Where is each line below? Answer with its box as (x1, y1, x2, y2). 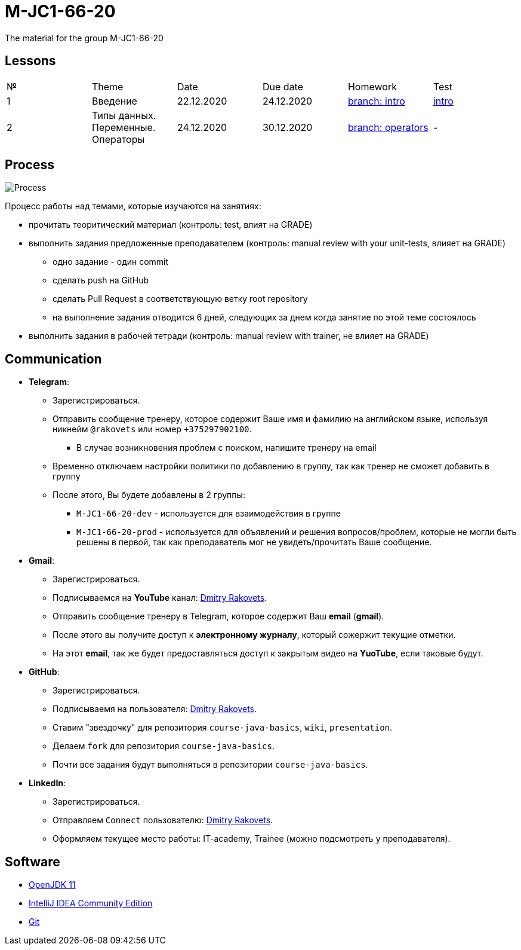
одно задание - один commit (53, 256, 169, 267)
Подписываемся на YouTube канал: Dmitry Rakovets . (53, 592, 267, 603)
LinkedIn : (29, 778, 66, 789)
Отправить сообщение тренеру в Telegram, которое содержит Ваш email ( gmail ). (53, 611, 384, 622)
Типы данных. (91, 109, 156, 121)
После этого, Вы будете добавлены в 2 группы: (53, 490, 245, 500)
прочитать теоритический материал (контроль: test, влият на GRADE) (29, 219, 313, 230)
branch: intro (347, 94, 405, 107)
